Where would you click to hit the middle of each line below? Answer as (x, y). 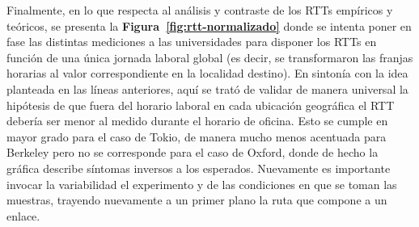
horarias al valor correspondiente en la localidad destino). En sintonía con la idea (207, 73)
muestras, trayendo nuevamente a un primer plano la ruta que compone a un (197, 200)
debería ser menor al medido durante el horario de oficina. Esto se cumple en (197, 121)
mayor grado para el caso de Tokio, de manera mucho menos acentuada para (197, 136)
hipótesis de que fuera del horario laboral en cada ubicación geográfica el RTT (201, 105)
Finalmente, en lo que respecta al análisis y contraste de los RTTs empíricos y (200, 10)
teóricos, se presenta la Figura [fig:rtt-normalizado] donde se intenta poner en (209, 25)
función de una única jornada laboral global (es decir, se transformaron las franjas (210, 57)
